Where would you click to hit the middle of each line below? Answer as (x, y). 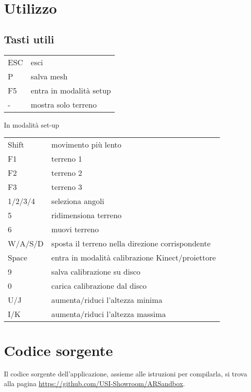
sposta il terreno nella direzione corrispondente (131, 243)
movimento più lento (86, 145)
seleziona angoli (78, 201)
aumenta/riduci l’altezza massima (108, 314)
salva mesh (49, 76)
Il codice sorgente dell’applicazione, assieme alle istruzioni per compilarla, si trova (125, 374)
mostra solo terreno (64, 104)
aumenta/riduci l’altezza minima (107, 300)
